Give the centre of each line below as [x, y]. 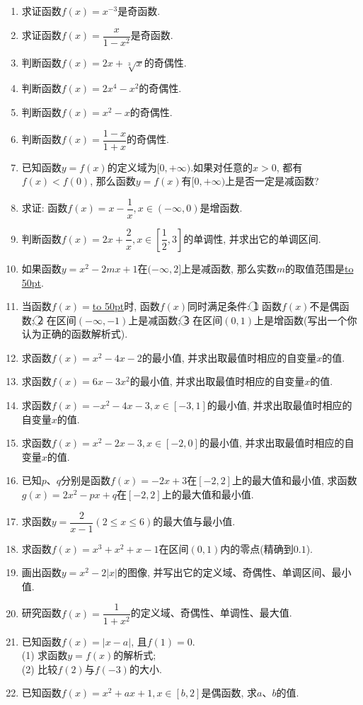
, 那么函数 [113, 181]
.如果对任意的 [222, 167]
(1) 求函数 [45, 655]
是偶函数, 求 [229, 693]
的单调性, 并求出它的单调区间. [252, 238]
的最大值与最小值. [194, 521]
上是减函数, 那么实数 [229, 268]
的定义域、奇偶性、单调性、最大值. [211, 613]
